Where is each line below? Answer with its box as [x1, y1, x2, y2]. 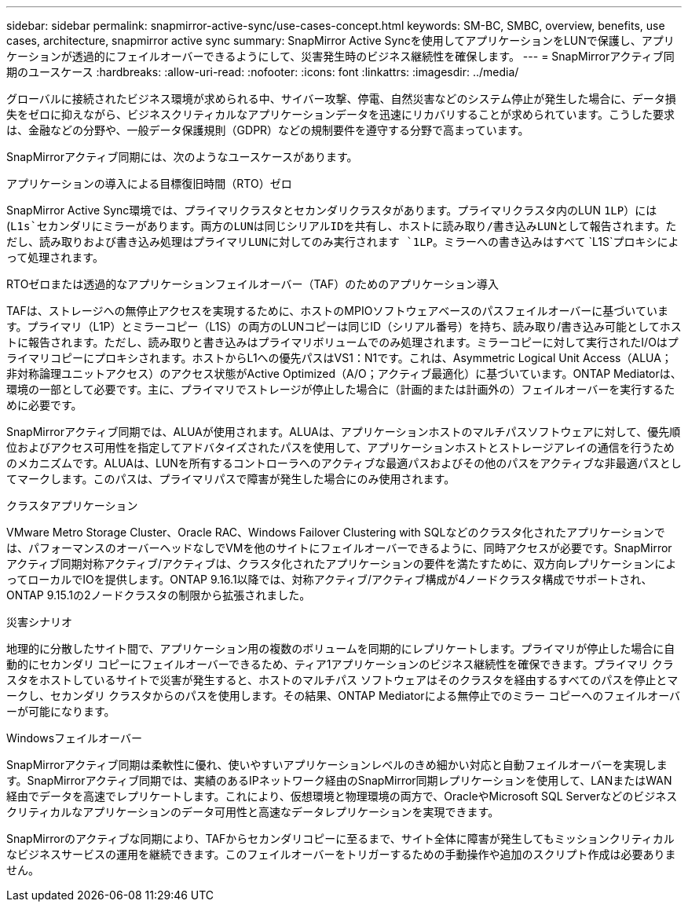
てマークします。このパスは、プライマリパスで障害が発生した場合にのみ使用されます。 [6, 472, 456, 485]
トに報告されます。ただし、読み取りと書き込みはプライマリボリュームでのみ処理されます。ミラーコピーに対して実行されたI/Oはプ [6, 335, 679, 349]
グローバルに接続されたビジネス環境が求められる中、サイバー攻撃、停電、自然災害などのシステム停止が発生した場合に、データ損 [6, 92, 676, 105]
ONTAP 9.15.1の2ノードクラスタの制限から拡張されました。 [6, 588, 311, 602]
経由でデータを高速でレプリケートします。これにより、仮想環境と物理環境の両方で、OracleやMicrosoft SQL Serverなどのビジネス [6, 789, 678, 803]
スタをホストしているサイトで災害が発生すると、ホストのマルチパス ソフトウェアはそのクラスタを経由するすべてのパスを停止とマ [6, 673, 679, 686]
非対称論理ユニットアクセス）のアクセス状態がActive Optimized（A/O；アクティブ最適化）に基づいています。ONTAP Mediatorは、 [6, 367, 682, 380]
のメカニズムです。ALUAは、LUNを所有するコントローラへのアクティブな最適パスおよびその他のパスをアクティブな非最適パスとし [6, 456, 682, 470]
